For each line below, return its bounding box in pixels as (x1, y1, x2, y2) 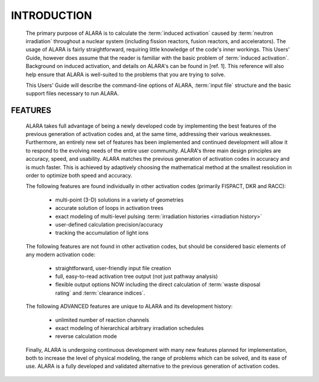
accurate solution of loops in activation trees (55, 205, 164, 212)
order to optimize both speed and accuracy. (25, 172, 132, 179)
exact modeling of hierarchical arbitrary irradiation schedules (55, 324, 204, 331)
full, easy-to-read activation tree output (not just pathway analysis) (55, 273, 218, 280)
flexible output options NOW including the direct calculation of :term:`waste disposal (55, 281, 261, 288)
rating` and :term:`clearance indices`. (55, 289, 145, 296)
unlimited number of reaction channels (55, 316, 149, 323)
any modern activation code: (25, 251, 96, 258)
